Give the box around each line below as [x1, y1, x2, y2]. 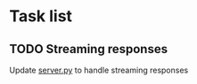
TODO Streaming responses [9, 42, 168, 57]
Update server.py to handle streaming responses [9, 65, 189, 75]
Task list [9, 6, 73, 27]
